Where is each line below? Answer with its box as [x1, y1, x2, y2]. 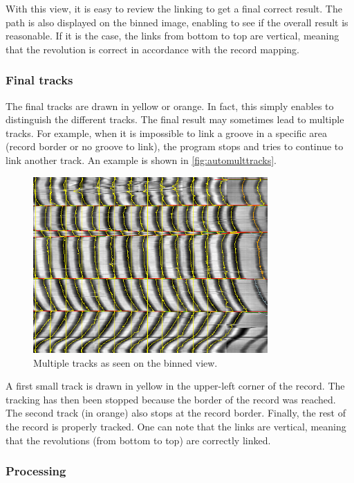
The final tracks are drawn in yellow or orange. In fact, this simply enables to [6, 98, 334, 113]
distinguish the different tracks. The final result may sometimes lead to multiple [6, 112, 344, 127]
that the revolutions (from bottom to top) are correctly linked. [6, 432, 271, 447]
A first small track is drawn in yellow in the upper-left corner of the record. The [6, 379, 345, 393]
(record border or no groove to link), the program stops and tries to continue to [6, 139, 344, 154]
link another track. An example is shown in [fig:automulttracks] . [6, 152, 277, 167]
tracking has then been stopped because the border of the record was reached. [6, 392, 336, 406]
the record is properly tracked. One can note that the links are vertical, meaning [6, 419, 346, 434]
